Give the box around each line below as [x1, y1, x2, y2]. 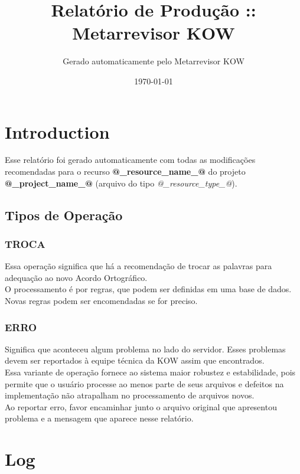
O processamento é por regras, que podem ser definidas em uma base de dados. [5, 283, 292, 295]
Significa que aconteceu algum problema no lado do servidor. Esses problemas [5, 342, 286, 355]
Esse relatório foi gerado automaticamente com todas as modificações [5, 153, 256, 166]
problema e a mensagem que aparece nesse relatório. [5, 412, 194, 424]
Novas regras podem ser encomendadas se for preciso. [5, 295, 198, 306]
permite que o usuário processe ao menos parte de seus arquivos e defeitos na [5, 377, 284, 390]
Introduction [5, 119, 110, 143]
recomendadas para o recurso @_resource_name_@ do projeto [5, 165, 246, 178]
